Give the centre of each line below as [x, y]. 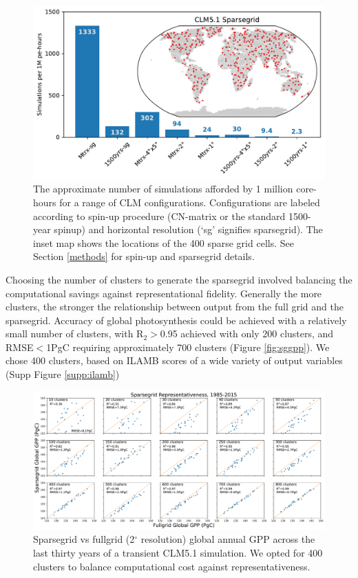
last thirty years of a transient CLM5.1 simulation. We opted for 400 [178, 553]
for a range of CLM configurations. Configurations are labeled [190, 202]
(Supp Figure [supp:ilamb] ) [63, 374]
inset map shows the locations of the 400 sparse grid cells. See [164, 242]
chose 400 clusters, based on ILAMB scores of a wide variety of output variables [174, 360]
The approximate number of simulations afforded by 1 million [163, 189]
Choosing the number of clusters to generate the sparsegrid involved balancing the [179, 279]
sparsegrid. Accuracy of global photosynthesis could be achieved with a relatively [176, 320]
